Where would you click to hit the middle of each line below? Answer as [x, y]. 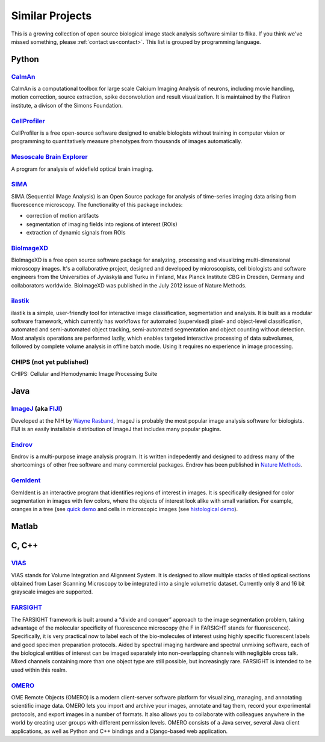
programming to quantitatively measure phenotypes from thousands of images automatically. [127, 141]
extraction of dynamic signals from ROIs [76, 233]
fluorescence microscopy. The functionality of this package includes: [97, 205]
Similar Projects [51, 16]
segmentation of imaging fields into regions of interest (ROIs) [102, 224]
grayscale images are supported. [52, 592]
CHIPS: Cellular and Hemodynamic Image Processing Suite [84, 374]
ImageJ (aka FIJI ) [37, 409]
